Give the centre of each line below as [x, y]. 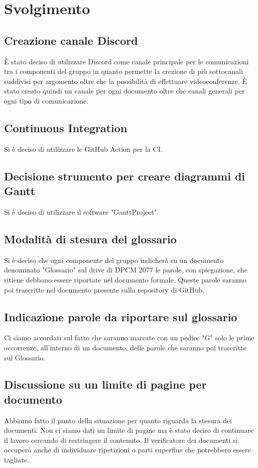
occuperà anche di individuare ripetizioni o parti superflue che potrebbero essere [127, 450]
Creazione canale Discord [71, 40]
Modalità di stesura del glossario [90, 239]
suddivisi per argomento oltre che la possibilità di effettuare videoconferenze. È [126, 81]
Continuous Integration [66, 127]
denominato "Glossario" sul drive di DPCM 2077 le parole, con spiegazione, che [126, 270]
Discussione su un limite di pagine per [105, 384]
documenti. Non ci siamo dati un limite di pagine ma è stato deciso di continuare [129, 430]
